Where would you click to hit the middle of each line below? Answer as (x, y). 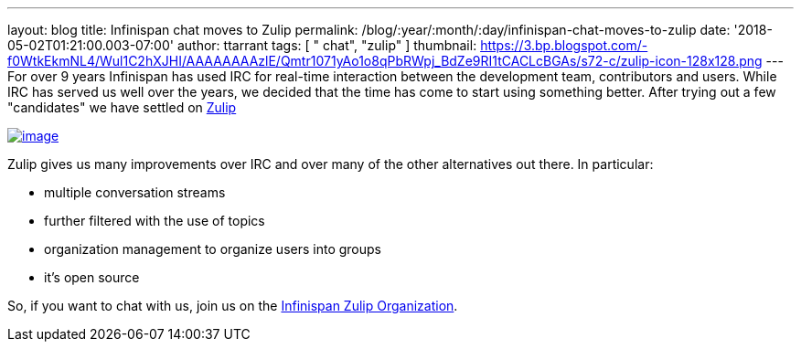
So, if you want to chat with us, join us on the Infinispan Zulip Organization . (233, 306)
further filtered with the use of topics (155, 221)
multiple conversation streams (135, 192)
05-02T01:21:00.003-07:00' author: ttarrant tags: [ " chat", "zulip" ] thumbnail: (242, 45)
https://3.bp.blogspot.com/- (564, 45)
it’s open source (92, 277)
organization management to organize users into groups (213, 249)
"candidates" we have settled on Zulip (122, 107)
